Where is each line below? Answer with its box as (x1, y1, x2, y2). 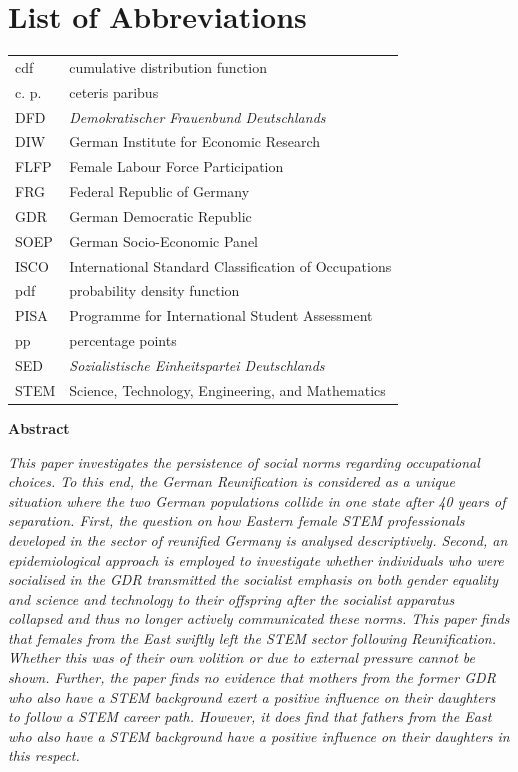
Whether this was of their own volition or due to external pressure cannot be (8, 647, 476, 668)
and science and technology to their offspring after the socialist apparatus (8, 588, 455, 609)
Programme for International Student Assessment (69, 305, 373, 326)
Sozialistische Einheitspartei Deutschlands (69, 355, 325, 375)
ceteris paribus (69, 81, 159, 102)
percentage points (69, 330, 177, 351)
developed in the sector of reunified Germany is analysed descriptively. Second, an (8, 529, 508, 550)
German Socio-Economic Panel (69, 230, 259, 251)
